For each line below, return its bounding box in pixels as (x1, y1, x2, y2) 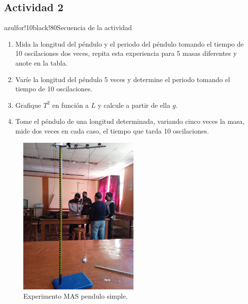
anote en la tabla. (15, 57, 68, 68)
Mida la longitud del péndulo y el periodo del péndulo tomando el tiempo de (15, 38, 244, 49)
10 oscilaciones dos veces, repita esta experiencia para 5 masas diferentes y (15, 48, 237, 58)
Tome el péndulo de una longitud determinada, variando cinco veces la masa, (15, 116, 245, 126)
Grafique (15, 100, 41, 110)
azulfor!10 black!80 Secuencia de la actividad (4, 22, 132, 33)
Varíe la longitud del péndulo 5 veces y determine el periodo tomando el (15, 74, 230, 84)
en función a (52, 100, 89, 110)
